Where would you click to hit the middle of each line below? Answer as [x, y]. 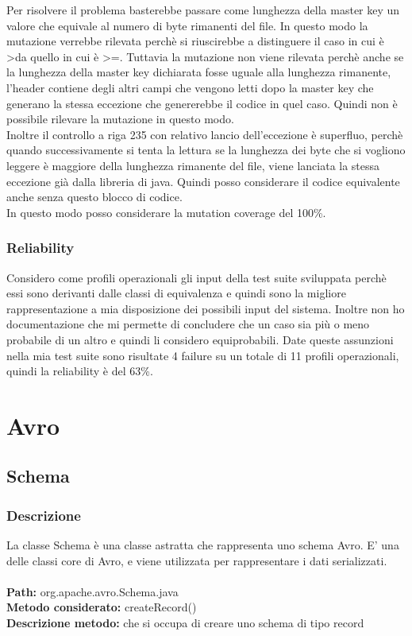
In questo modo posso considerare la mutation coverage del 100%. [166, 212]
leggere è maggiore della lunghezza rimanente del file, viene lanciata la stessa [193, 165]
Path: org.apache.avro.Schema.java [92, 591]
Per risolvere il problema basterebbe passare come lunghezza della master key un [203, 10]
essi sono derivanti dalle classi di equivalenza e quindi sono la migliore [176, 293]
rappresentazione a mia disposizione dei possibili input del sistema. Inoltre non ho [206, 308]
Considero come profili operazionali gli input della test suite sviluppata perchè [196, 277]
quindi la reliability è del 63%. [80, 371]
